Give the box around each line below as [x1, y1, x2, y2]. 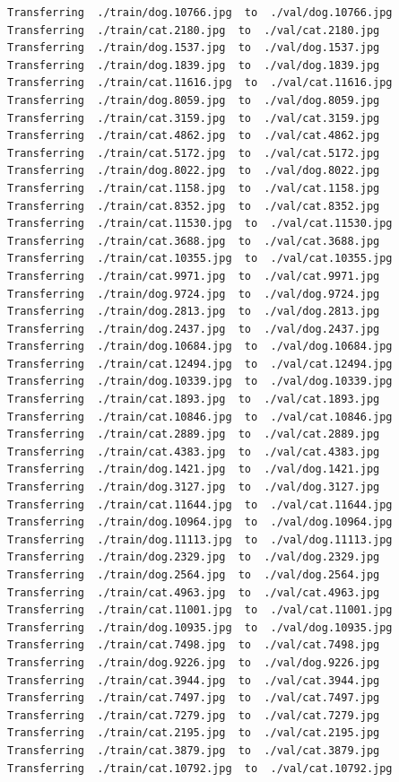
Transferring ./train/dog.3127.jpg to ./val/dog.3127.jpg [7, 481, 380, 494]
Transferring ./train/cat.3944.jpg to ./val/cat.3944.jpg [7, 673, 380, 687]
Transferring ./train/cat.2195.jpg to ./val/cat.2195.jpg [7, 726, 380, 740]
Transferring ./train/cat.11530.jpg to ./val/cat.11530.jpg [7, 217, 393, 230]
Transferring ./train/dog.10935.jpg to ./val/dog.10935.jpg [7, 621, 393, 634]
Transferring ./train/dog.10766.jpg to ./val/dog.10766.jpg [7, 6, 393, 19]
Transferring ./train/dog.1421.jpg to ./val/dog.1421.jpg [7, 463, 380, 476]
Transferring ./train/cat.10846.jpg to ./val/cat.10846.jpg [7, 410, 393, 423]
